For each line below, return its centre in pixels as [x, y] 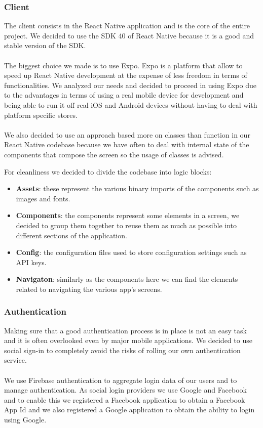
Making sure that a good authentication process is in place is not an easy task [125, 330]
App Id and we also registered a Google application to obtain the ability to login [129, 410]
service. [15, 360]
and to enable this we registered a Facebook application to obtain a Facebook [125, 399]
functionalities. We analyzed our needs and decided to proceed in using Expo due [130, 85]
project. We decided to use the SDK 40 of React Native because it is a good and [129, 35]
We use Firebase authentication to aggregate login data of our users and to [121, 380]
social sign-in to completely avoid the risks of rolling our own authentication [122, 350]
